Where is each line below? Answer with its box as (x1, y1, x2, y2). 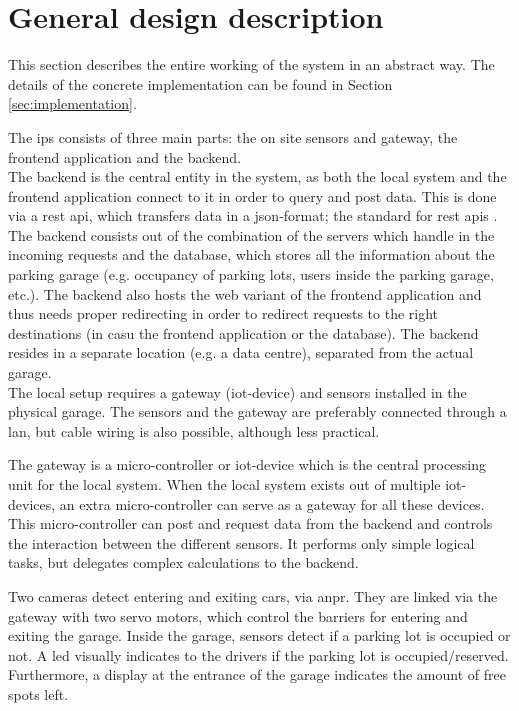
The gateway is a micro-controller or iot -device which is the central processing (8, 454, 487, 475)
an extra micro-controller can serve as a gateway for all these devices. (59, 493, 485, 514)
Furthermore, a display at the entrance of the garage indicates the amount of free (8, 664, 506, 685)
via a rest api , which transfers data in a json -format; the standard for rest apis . (8, 205, 498, 226)
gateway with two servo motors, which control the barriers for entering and (8, 605, 468, 626)
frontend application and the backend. (8, 146, 242, 167)
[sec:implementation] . (8, 93, 137, 114)
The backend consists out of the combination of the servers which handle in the (8, 224, 495, 245)
